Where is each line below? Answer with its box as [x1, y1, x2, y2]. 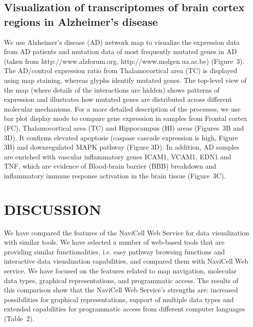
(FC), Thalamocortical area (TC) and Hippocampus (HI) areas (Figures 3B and [4, 122, 244, 133]
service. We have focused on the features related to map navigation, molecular [4, 266, 237, 275]
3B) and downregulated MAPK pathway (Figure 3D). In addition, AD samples [4, 142, 239, 152]
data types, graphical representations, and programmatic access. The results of [4, 275, 238, 285]
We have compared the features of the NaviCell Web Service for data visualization [4, 227, 249, 237]
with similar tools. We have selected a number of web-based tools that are [4, 237, 225, 247]
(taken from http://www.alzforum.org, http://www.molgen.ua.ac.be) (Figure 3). [4, 56, 245, 66]
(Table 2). [4, 313, 35, 323]
